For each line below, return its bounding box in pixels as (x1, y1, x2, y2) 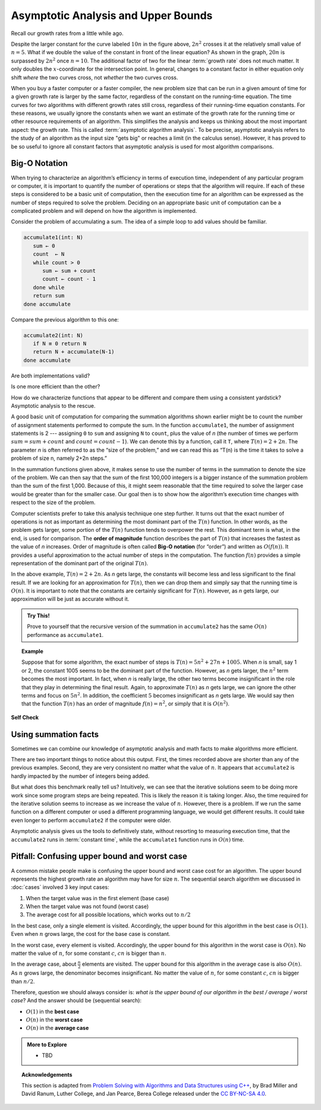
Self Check (11, 714, 39, 721)
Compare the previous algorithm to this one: (11, 316, 119, 323)
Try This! (27, 612, 50, 619)
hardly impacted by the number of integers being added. (11, 772, 150, 780)
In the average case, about (11, 960, 77, 968)
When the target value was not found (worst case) (26, 903, 149, 910)
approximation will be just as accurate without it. (11, 595, 130, 603)
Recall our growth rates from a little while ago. (11, 30, 124, 37)
